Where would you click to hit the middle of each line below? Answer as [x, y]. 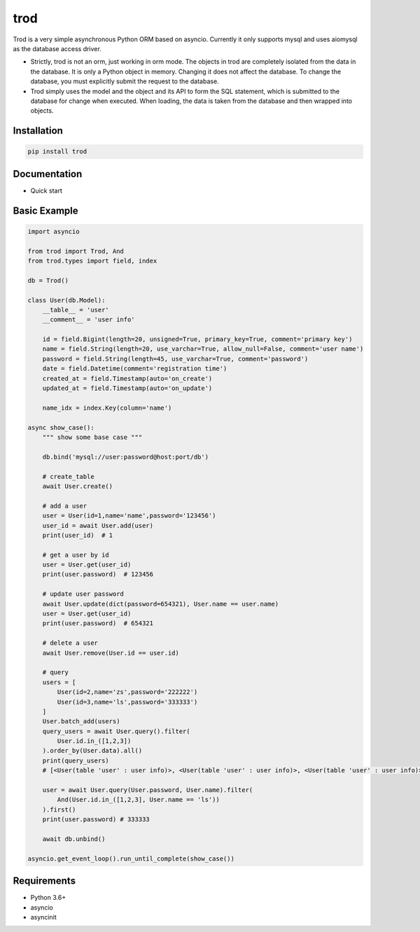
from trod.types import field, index [92, 260]
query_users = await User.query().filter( [116, 731]
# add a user [65, 506]
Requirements [44, 881]
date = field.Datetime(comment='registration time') [135, 369]
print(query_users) [76, 760]
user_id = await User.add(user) [98, 526]
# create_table [68, 477]
